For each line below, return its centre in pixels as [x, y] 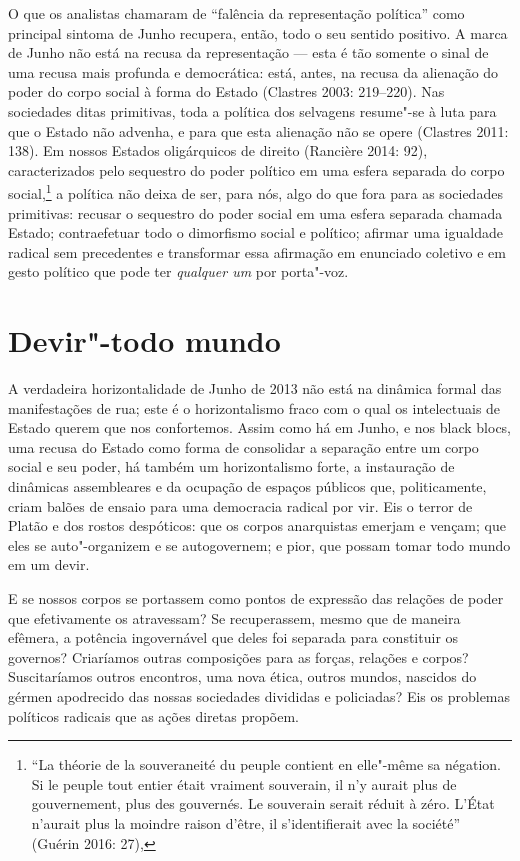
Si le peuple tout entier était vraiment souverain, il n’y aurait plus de [244, 783]
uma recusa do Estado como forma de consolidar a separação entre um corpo [243, 446]
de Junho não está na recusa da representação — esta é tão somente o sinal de [248, 52]
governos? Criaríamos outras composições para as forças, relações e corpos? [238, 656]
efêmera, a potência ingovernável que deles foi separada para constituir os [233, 637]
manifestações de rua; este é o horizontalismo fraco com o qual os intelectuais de [254, 407]
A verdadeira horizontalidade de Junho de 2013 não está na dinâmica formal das [255, 388]
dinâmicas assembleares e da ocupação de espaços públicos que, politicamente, [247, 486]
